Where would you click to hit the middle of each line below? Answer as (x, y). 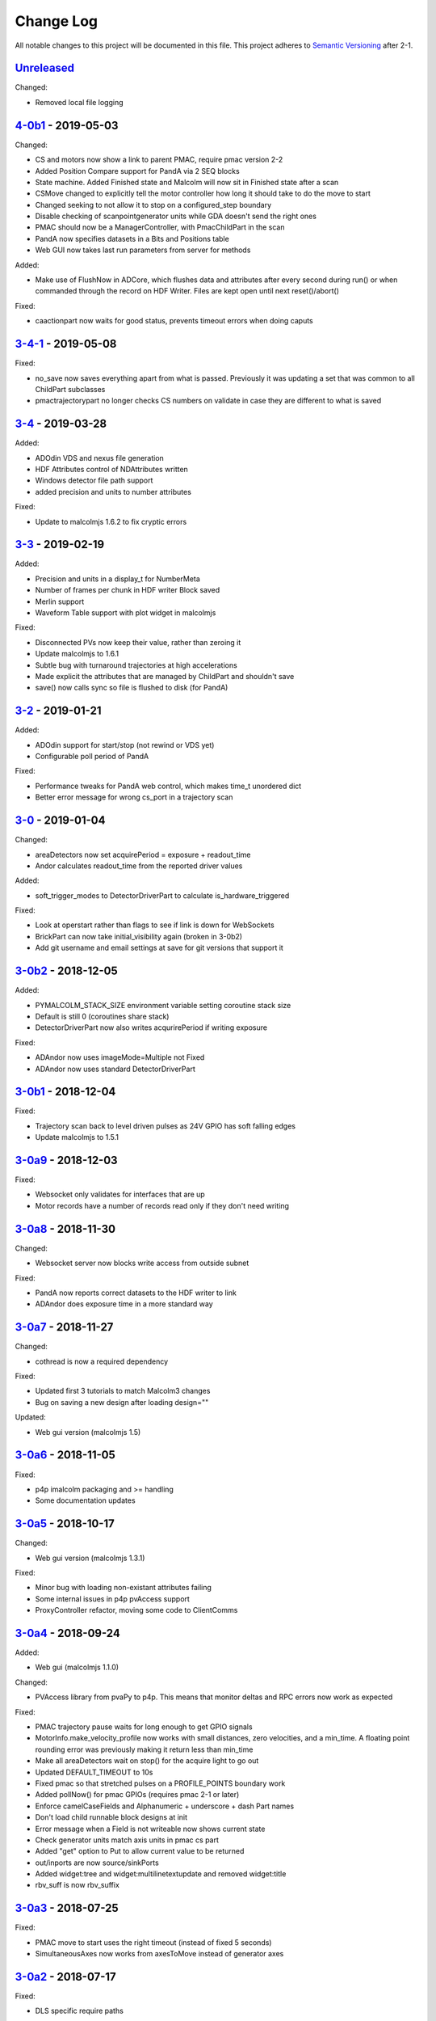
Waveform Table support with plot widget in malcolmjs (126, 613)
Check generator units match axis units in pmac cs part (127, 1840)
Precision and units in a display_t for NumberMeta (118, 579)
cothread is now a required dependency (102, 1361)
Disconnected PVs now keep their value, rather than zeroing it (138, 642)
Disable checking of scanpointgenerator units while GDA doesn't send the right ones (176, 216)
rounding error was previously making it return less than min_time (144, 1749)
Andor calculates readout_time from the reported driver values (139, 866)
